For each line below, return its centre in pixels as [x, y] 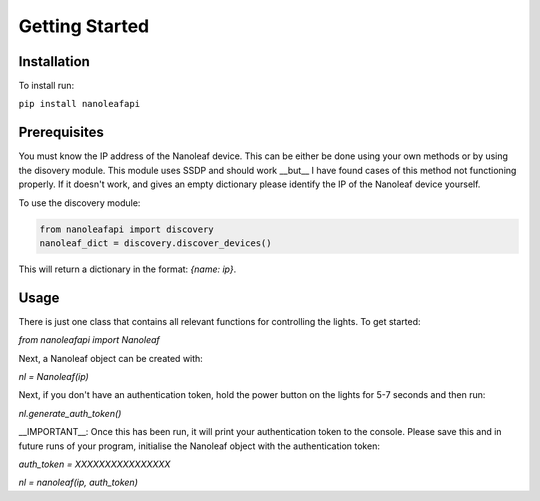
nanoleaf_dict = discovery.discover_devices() [155, 243]
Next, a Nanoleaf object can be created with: [111, 358]
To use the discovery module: [79, 202]
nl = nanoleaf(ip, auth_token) [78, 482]
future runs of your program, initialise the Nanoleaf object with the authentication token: [199, 446]
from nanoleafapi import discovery [126, 229]
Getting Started [84, 26]
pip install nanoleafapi [79, 104]
